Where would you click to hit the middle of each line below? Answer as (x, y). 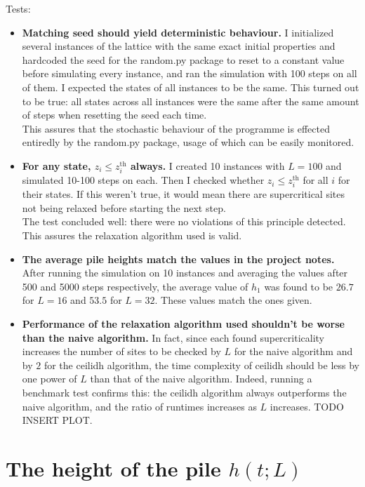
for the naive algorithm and (293, 351)
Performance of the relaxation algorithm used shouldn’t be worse (183, 323)
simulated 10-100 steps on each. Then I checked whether (143, 180)
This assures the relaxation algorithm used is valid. (132, 235)
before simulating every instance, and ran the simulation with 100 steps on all (190, 73)
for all (316, 180)
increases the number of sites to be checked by (121, 351)
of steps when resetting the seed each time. (114, 115)
